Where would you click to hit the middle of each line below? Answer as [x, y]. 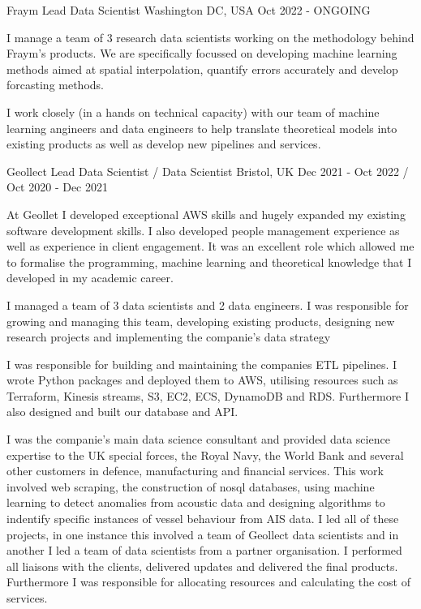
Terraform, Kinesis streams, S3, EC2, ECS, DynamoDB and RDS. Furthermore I [208, 395]
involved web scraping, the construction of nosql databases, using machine [191, 486]
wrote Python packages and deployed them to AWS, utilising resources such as [202, 380]
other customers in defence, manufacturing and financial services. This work [195, 471]
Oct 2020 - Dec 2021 [57, 187]
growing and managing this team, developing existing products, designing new [201, 321]
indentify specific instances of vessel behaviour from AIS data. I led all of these [203, 519]
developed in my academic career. [90, 278]
